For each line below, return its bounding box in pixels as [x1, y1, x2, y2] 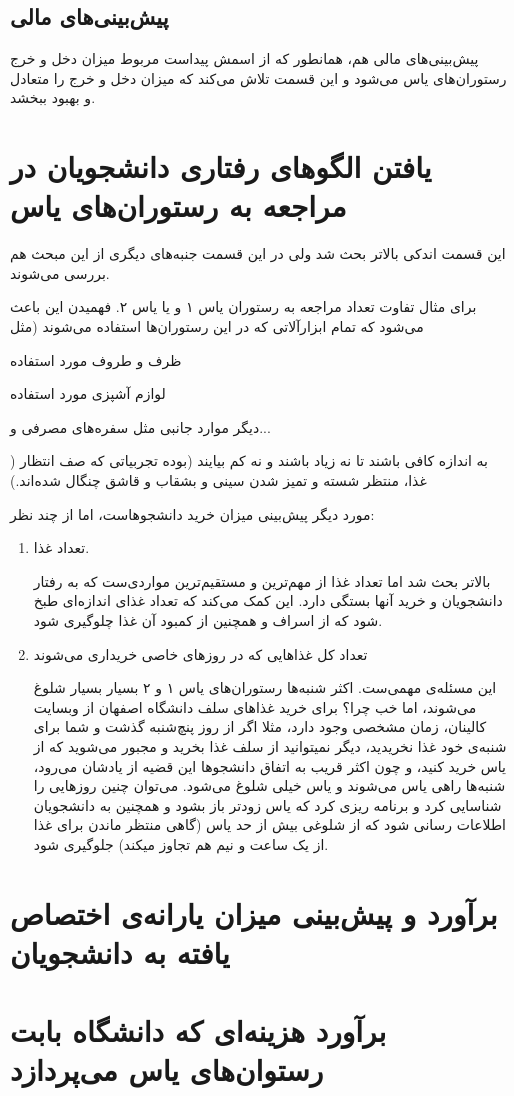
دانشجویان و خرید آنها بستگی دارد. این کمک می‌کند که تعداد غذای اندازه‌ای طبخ [33, 590, 503, 611]
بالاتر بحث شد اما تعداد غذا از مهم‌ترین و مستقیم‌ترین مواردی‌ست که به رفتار [33, 570, 491, 591]
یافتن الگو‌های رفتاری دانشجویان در [10, 146, 432, 187]
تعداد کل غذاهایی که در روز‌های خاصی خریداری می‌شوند [33, 643, 368, 664]
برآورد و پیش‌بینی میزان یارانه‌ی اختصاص [10, 892, 498, 933]
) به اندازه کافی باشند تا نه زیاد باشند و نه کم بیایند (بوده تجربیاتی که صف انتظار [10, 450, 488, 471]
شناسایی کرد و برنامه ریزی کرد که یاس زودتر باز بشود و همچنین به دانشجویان [33, 794, 502, 815]
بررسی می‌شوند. [10, 262, 110, 283]
